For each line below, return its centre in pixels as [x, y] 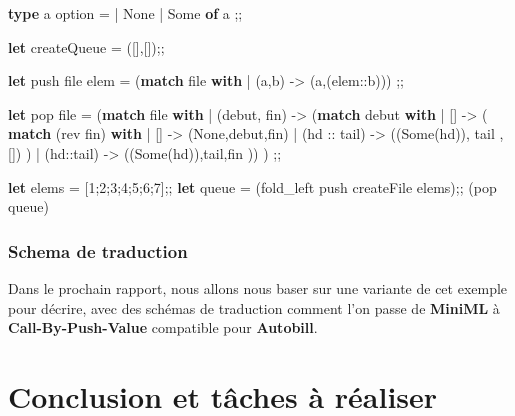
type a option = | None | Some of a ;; [125, 13]
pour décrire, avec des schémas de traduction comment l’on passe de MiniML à [254, 307]
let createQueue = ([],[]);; [86, 46]
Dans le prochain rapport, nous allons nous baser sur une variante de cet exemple [258, 287]
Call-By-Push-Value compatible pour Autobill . [163, 327]
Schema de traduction [98, 250]
